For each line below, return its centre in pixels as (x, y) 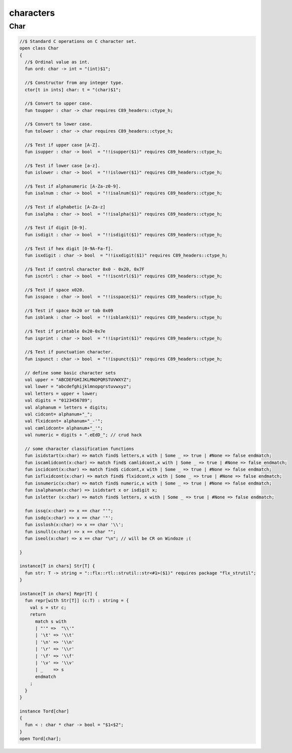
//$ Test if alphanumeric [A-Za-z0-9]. (73, 186)
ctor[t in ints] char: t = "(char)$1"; (73, 90)
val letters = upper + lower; (61, 393)
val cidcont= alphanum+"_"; (59, 414)
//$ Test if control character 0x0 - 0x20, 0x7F (85, 269)
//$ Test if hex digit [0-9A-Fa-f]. (69, 248)
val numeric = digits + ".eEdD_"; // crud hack (83, 435)
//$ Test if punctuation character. (69, 352)
